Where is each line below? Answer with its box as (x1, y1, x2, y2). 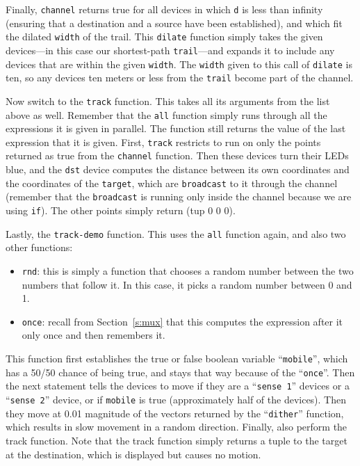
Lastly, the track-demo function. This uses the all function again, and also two (6, 226, 346, 241)
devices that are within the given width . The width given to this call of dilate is (6, 56, 353, 71)
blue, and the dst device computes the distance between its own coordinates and (6, 162, 350, 177)
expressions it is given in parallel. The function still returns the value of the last (6, 121, 346, 136)
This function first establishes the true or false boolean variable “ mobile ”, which (6, 351, 348, 366)
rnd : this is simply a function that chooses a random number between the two (22, 263, 354, 278)
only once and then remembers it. (22, 328, 165, 342)
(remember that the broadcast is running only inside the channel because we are (6, 189, 352, 204)
